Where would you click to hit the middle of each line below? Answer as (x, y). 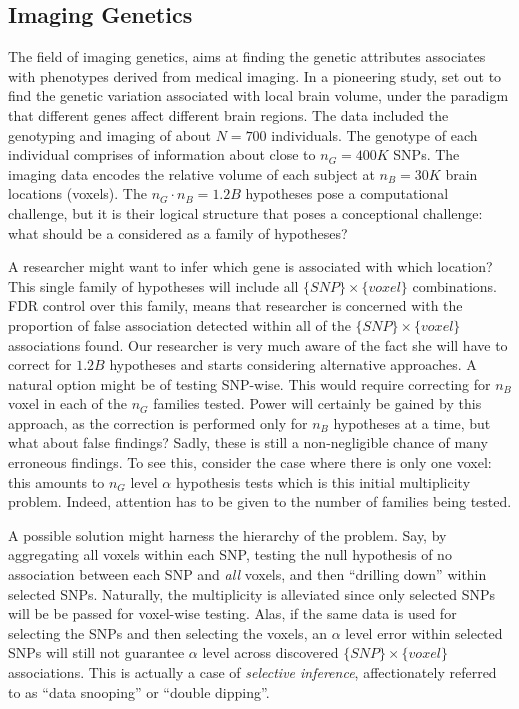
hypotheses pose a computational (347, 193)
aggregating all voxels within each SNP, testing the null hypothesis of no (230, 554)
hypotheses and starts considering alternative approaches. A (293, 364)
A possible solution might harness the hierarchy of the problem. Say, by (227, 534)
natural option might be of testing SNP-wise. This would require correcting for (249, 383)
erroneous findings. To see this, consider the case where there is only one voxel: (250, 462)
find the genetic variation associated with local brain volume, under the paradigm (258, 95)
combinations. (454, 285)
